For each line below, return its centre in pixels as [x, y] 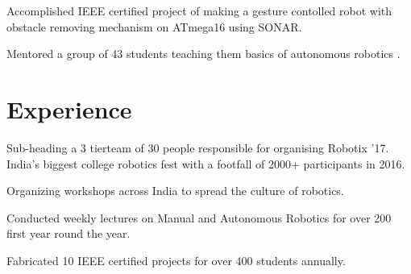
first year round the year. [68, 233]
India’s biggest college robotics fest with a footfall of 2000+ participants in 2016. [206, 163]
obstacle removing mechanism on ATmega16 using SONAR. [154, 26]
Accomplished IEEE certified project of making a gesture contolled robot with [199, 10]
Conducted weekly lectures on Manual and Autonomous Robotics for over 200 [199, 217]
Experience [69, 108]
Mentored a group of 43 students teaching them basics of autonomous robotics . [203, 54]
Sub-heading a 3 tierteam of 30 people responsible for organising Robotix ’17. [198, 147]
